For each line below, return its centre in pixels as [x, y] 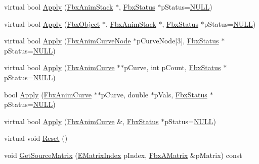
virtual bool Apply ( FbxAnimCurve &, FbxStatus [81, 121]
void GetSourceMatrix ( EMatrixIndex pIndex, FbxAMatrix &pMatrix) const [123, 155]
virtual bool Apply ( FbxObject [52, 23]
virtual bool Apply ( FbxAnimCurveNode [68, 41]
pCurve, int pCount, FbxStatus [172, 67]
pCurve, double [125, 94]
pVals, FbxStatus [181, 94]
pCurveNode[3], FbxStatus [178, 41]
